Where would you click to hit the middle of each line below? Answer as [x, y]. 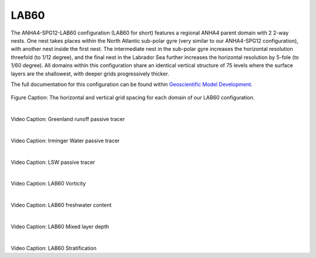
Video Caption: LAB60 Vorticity [48, 184]
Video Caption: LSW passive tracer [53, 162]
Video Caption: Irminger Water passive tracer [65, 140]
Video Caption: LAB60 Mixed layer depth [60, 226]
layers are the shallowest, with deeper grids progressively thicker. [90, 74]
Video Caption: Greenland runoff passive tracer [68, 119]
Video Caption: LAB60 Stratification [54, 248]
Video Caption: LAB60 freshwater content [61, 205]
